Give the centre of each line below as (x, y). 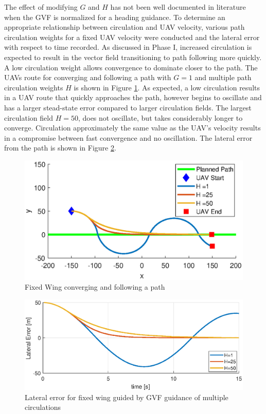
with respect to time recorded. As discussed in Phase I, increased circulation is (128, 47)
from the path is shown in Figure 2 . (60, 148)
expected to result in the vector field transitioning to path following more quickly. (133, 57)
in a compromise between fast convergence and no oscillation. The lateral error (128, 137)
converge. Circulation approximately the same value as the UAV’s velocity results (132, 128)
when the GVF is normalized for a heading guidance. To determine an (115, 17)
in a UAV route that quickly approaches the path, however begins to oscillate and (133, 97)
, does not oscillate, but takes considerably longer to (160, 117)
